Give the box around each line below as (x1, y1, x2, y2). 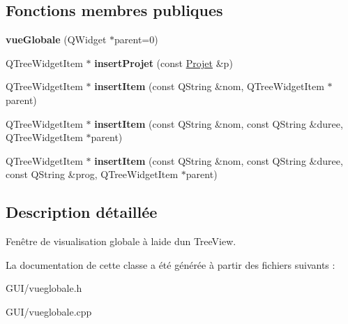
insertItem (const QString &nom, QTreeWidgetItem (94, 79, 324, 94)
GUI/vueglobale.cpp (6, 304, 92, 318)
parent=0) (114, 32, 158, 47)
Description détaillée (6, 201, 158, 223)
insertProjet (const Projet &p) (94, 55, 233, 70)
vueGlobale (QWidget (6, 32, 107, 47)
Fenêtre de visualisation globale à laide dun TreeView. (6, 234, 236, 249)
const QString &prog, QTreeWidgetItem (6, 167, 179, 182)
